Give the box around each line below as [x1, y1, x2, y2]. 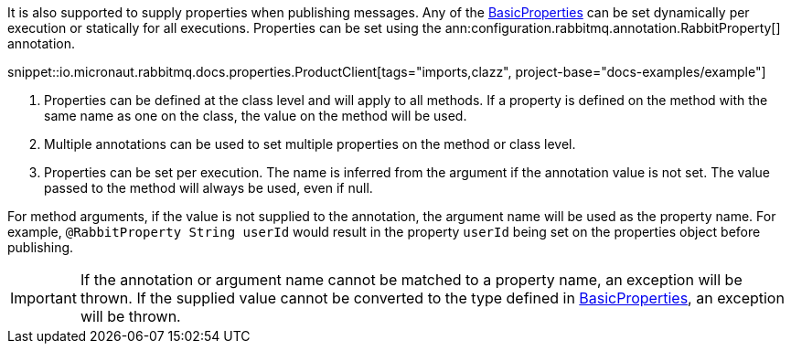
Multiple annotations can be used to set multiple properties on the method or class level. [44, 136, 576, 152]
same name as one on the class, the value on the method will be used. [44, 108, 467, 123]
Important [10, 289, 77, 307]
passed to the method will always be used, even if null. [44, 180, 373, 196]
